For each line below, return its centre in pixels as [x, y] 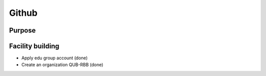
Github [23, 13]
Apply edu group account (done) [55, 58]
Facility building [34, 46]
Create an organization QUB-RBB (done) [62, 65]
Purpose [22, 30]
